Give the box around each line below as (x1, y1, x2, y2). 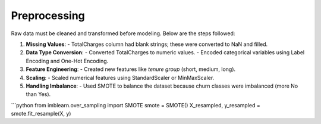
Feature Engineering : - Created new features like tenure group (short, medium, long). (26, 66, 236, 73)
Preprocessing (11, 9, 86, 22)
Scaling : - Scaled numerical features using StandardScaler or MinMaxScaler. (26, 74, 215, 81)
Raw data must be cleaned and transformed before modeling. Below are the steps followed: (11, 30, 235, 37)
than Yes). (26, 91, 51, 98)
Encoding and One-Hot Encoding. (26, 57, 109, 64)
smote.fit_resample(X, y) (11, 110, 71, 117)
